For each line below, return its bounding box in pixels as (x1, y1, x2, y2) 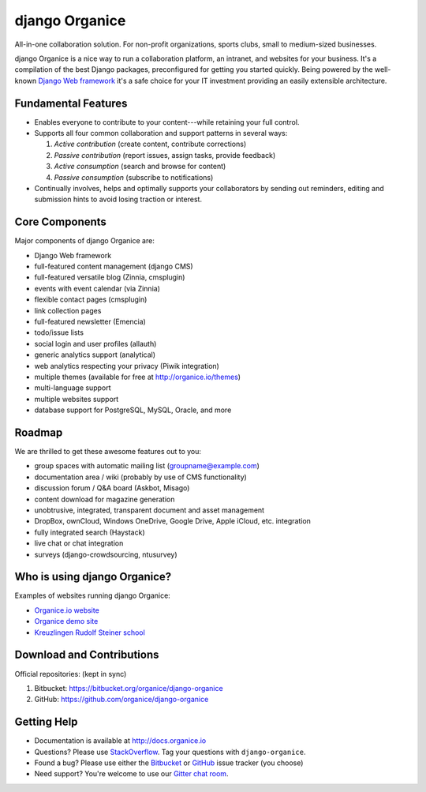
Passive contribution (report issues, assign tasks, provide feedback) (54, 150, 276, 160)
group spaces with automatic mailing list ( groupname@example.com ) (34, 461, 260, 471)
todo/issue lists (34, 328, 84, 337)
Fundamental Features (14, 96, 128, 110)
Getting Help (14, 715, 78, 729)
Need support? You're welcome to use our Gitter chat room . (34, 769, 229, 779)
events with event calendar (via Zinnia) (34, 283, 161, 293)
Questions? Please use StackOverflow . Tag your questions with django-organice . (34, 747, 307, 756)
